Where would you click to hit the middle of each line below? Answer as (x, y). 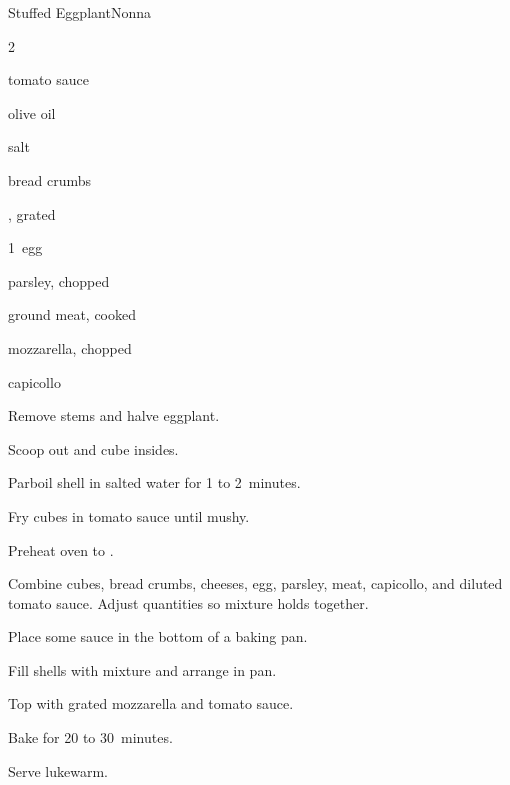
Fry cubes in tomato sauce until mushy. (129, 515)
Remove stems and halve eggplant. (114, 415)
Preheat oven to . (61, 549)
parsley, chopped (59, 280)
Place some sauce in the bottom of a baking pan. (158, 636)
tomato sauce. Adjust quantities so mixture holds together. (188, 602)
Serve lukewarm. (58, 770)
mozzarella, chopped (70, 347)
